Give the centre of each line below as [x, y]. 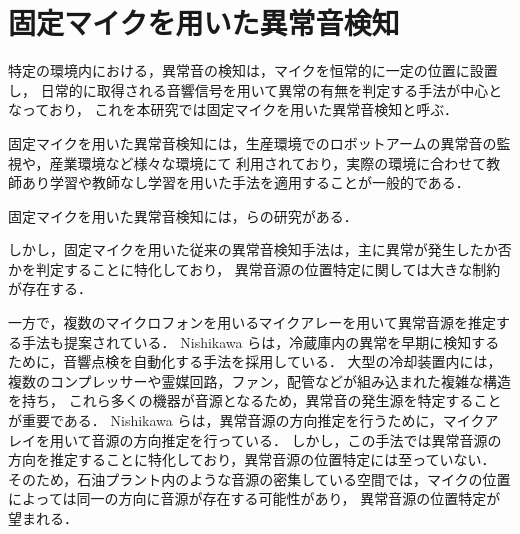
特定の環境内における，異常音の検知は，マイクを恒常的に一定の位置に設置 [253, 70]
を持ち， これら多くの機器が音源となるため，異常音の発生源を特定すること [255, 400]
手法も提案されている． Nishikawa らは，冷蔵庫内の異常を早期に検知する [260, 341]
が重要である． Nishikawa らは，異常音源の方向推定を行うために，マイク [246, 420]
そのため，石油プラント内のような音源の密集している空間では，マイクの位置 [259, 478]
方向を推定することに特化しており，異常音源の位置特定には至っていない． [252, 459]
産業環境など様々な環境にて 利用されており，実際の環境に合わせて [268, 162]
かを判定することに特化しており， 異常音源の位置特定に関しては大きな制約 [254, 268]
